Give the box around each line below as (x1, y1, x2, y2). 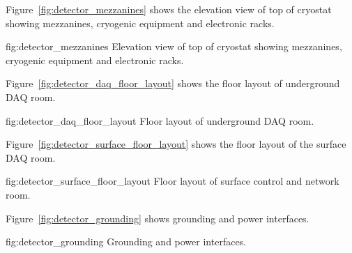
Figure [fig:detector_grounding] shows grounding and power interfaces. (6, 210, 309, 225)
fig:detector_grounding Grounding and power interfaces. (6, 234, 247, 249)
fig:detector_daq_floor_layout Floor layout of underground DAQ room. (6, 113, 314, 128)
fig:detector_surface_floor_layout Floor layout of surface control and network (6, 174, 339, 188)
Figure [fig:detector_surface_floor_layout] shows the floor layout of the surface (6, 137, 346, 151)
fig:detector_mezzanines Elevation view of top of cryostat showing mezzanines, (6, 39, 342, 54)
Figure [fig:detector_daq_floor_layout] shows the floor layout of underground (6, 76, 340, 91)
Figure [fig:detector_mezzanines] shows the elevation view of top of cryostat (6, 2, 332, 16)
